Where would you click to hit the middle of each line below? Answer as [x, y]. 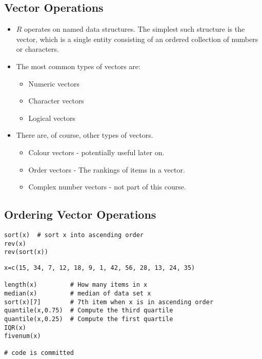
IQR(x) [15, 328]
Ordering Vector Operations [80, 214]
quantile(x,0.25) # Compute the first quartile [89, 319]
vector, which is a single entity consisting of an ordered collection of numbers [137, 39]
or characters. [37, 49]
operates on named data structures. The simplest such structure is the [135, 29]
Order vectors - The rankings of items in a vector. [107, 169]
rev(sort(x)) [26, 252]
